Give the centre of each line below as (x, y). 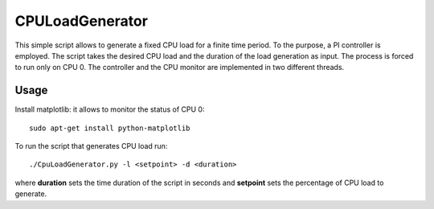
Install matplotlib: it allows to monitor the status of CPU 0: (110, 109)
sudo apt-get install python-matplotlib (110, 128)
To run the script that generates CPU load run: (91, 146)
